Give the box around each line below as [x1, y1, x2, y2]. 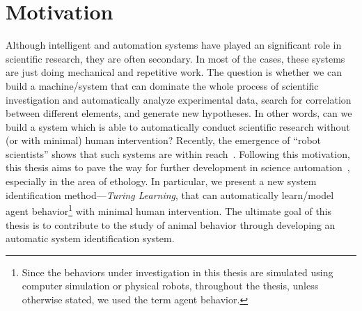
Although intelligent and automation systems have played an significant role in [6, 38, 342, 52]
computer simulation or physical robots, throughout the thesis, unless [22, 278, 319, 293]
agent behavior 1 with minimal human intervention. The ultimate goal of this [6, 202, 332, 218]
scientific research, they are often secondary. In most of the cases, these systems [6, 51, 345, 65]
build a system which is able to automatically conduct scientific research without [6, 119, 350, 134]
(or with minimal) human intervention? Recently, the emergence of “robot [6, 133, 322, 147]
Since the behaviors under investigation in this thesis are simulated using [22, 264, 333, 279]
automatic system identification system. [6, 231, 175, 246]
